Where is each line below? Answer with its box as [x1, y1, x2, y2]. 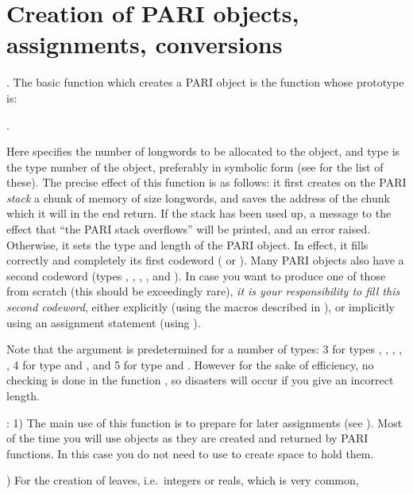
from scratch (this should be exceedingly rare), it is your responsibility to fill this [6, 283, 400, 299]
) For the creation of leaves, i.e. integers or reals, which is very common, [6, 472, 359, 488]
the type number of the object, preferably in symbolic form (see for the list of [6, 158, 384, 175]
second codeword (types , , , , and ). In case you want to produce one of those [6, 267, 386, 284]
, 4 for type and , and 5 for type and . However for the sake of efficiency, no [6, 356, 374, 372]
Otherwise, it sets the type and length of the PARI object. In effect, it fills [6, 236, 369, 253]
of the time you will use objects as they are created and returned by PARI [6, 430, 369, 446]
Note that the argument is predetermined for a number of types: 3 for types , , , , [6, 341, 403, 357]
